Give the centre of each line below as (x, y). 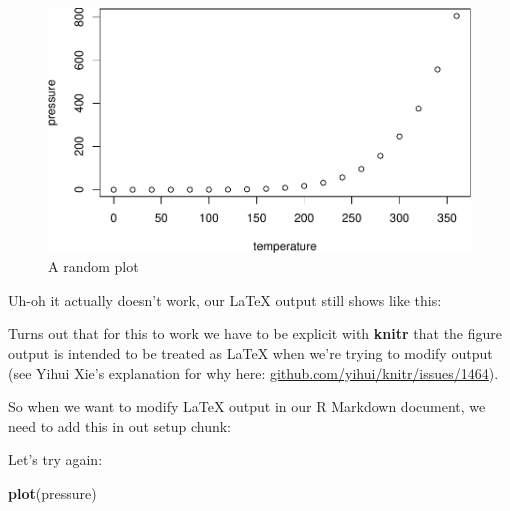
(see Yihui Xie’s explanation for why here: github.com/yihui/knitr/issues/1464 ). (253, 372)
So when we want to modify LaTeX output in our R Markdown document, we (247, 406)
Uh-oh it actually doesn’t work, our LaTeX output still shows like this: (225, 299)
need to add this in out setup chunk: (120, 425)
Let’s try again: (55, 459)
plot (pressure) (52, 492)
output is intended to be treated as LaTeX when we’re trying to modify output (250, 353)
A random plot (93, 266)
